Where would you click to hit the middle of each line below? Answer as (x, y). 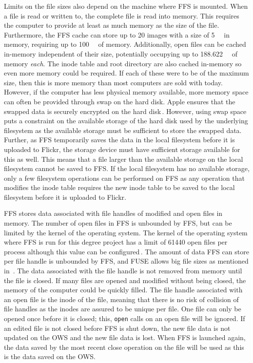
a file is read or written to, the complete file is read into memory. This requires (122, 15)
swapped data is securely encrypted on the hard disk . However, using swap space (125, 111)
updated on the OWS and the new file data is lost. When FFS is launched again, (125, 337)
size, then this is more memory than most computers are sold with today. (113, 82)
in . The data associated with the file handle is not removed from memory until (123, 271)
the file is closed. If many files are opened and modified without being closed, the (125, 280)
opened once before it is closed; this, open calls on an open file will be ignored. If (125, 318)
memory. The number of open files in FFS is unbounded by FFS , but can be (118, 223)
